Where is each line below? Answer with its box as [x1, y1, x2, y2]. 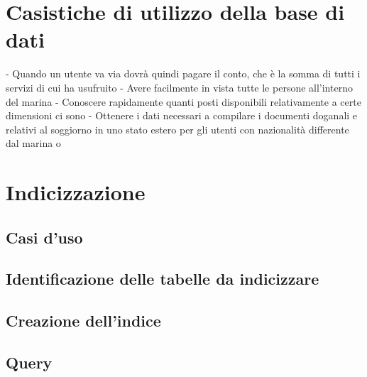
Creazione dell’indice [6, 310, 161, 332]
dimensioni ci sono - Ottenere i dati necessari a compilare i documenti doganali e [6, 108, 358, 123]
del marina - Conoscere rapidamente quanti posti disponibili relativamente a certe [6, 94, 361, 109]
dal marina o [6, 136, 61, 151]
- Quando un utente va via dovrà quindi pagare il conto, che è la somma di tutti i [6, 66, 361, 81]
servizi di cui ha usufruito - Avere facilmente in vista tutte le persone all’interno [6, 80, 353, 94]
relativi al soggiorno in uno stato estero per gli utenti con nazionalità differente [6, 121, 349, 136]
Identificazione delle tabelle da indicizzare [6, 268, 319, 290]
